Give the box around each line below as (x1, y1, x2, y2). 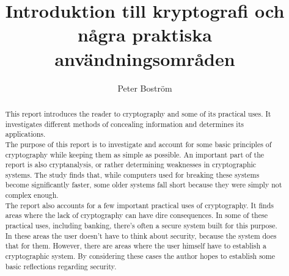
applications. (5, 129, 46, 139)
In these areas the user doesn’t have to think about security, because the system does (5, 230, 277, 241)
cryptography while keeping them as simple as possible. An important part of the (5, 149, 265, 159)
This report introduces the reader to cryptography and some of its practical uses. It (5, 108, 271, 118)
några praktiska (78, 22, 212, 47)
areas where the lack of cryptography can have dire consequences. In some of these (5, 210, 268, 220)
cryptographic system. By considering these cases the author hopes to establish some (5, 251, 275, 261)
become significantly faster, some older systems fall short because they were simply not (5, 180, 282, 190)
